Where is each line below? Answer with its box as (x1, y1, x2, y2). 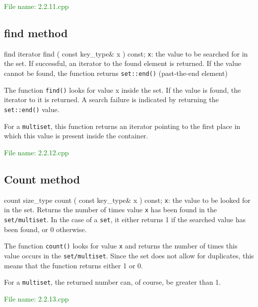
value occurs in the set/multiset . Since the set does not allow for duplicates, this (4, 250, 254, 260)
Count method (4, 171, 80, 186)
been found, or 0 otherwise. (4, 224, 87, 234)
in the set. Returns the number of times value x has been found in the (4, 204, 217, 215)
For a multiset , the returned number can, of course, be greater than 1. (4, 277, 221, 287)
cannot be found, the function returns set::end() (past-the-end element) (4, 68, 228, 78)
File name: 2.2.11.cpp (4, 1, 69, 11)
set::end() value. (4, 104, 60, 114)
